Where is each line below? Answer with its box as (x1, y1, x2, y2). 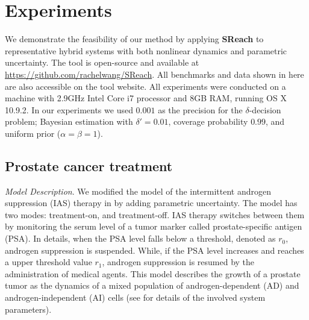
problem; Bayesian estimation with (5, 115, 133, 128)
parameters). (5, 303, 52, 315)
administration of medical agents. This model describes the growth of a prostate (5, 267, 301, 280)
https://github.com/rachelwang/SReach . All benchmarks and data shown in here (5, 67, 304, 80)
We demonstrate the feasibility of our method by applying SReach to (5, 33, 264, 45)
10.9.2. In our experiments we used (5, 103, 133, 116)
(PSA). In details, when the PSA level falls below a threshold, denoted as (5, 232, 276, 245)
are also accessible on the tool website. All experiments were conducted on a (5, 80, 286, 92)
